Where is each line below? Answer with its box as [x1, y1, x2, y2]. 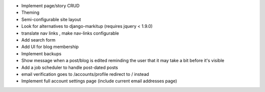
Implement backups [21, 50, 61, 56]
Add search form [21, 37, 56, 43]
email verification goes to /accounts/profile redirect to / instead [21, 71, 149, 77]
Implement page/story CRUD [21, 3, 80, 8]
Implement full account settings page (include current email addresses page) [21, 78, 178, 84]
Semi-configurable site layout [21, 16, 81, 22]
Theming [21, 10, 39, 16]
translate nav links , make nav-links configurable [21, 30, 119, 36]
